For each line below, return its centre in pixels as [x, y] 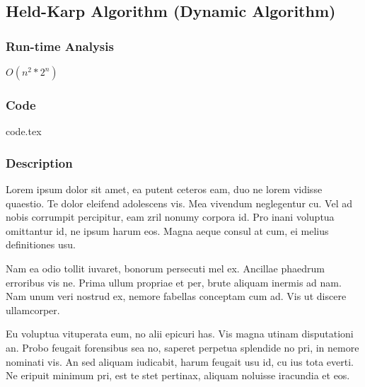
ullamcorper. [33, 310]
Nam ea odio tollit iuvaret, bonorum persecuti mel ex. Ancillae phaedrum [165, 268]
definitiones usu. [41, 244]
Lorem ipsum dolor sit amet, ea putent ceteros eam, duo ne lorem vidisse [164, 189]
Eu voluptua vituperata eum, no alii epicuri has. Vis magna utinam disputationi [180, 334]
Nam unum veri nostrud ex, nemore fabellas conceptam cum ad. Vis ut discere [176, 296]
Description [39, 162]
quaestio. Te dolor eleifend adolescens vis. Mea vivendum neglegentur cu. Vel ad [179, 203]
